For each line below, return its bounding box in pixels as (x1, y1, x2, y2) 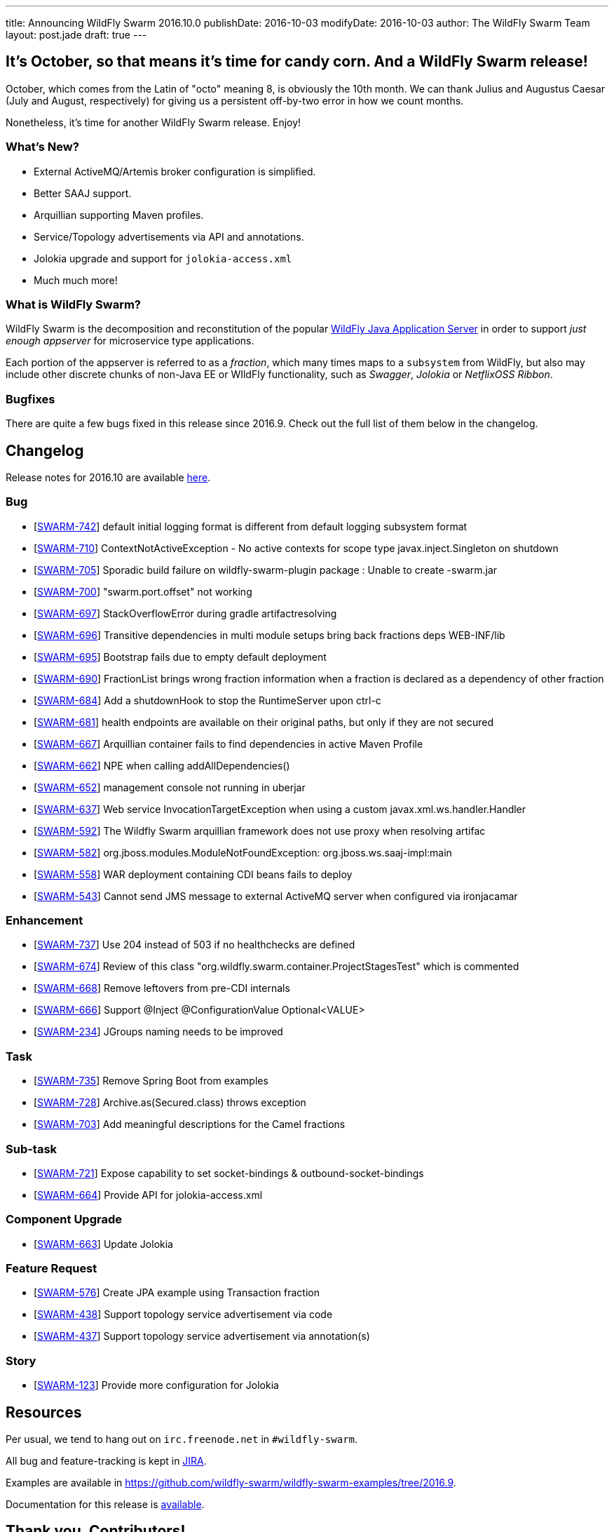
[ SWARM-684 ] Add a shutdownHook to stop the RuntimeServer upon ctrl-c (34, 694, 381, 706)
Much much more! (34, 274, 118, 286)
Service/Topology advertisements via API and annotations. (34, 230, 304, 243)
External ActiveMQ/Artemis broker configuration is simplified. (34, 165, 316, 177)
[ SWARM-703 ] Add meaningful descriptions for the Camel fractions (34, 1118, 346, 1131)
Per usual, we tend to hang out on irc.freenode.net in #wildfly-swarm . (6, 1433, 358, 1446)
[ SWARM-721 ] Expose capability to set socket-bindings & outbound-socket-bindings (34, 1167, 424, 1179)
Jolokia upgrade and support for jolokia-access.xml (34, 252, 292, 264)
